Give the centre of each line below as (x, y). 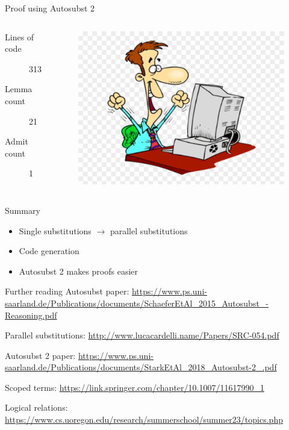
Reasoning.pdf (31, 315)
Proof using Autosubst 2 (50, 8)
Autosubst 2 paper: (40, 355)
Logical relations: (36, 407)
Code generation (49, 251)
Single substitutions (55, 230)
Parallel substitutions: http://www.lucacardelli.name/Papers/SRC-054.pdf (142, 335)
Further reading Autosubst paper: (67, 291)
